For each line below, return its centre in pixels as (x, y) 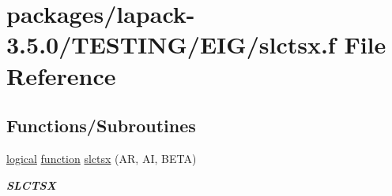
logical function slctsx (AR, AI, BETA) (102, 158)
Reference (61, 75)
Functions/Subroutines (101, 126)
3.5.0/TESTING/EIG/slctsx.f (171, 44)
